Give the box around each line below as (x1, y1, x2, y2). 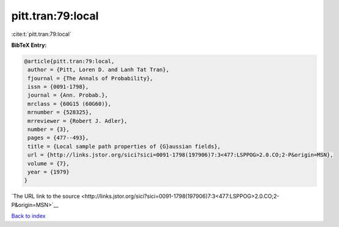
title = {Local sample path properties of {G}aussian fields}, (27, 143, 221, 150)
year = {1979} (27, 169, 70, 175)
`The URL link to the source (11, 192, 80, 200)
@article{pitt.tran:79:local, (24, 58, 115, 65)
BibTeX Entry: (11, 41, 47, 49)
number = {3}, (27, 126, 70, 133)
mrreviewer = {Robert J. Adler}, (27, 117, 128, 124)
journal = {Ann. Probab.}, (27, 92, 108, 99)
